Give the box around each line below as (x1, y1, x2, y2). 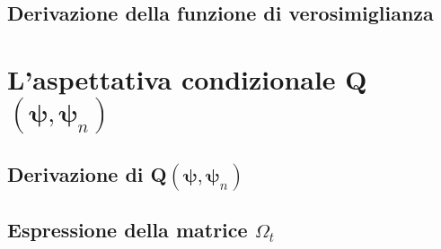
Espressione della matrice (7, 216, 248, 244)
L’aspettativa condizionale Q (7, 60, 367, 97)
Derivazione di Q (7, 159, 167, 187)
